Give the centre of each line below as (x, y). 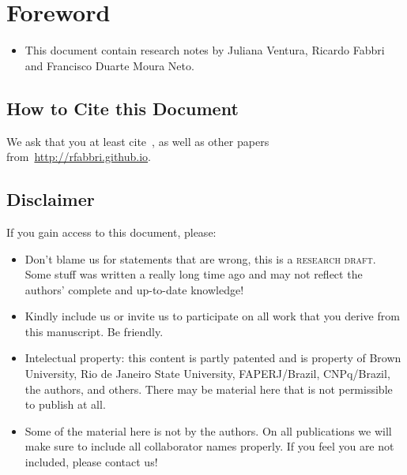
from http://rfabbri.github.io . (79, 157)
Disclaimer (51, 199)
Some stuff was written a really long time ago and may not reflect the (194, 274)
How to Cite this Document (122, 108)
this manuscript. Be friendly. (94, 331)
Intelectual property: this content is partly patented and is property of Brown (213, 358)
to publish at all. (65, 404)
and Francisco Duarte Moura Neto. (109, 65)
